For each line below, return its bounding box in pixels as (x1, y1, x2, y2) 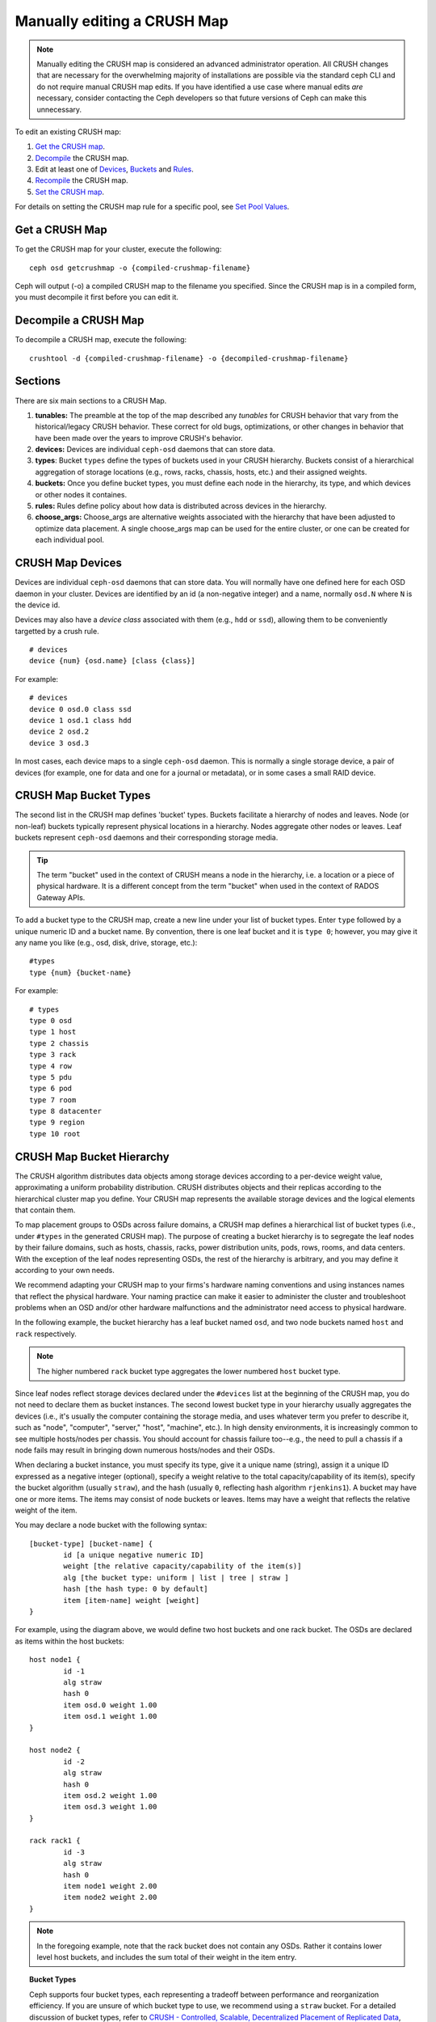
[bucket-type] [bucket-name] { (29, 1539, 153, 1548)
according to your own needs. (15, 1265, 115, 1275)
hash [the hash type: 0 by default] (63, 1584, 209, 1593)
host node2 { (29, 1745, 81, 1755)
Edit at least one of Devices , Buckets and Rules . (35, 164, 194, 174)
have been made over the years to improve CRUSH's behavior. (35, 433, 244, 442)
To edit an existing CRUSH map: (15, 126, 121, 137)
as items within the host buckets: (15, 1636, 124, 1646)
